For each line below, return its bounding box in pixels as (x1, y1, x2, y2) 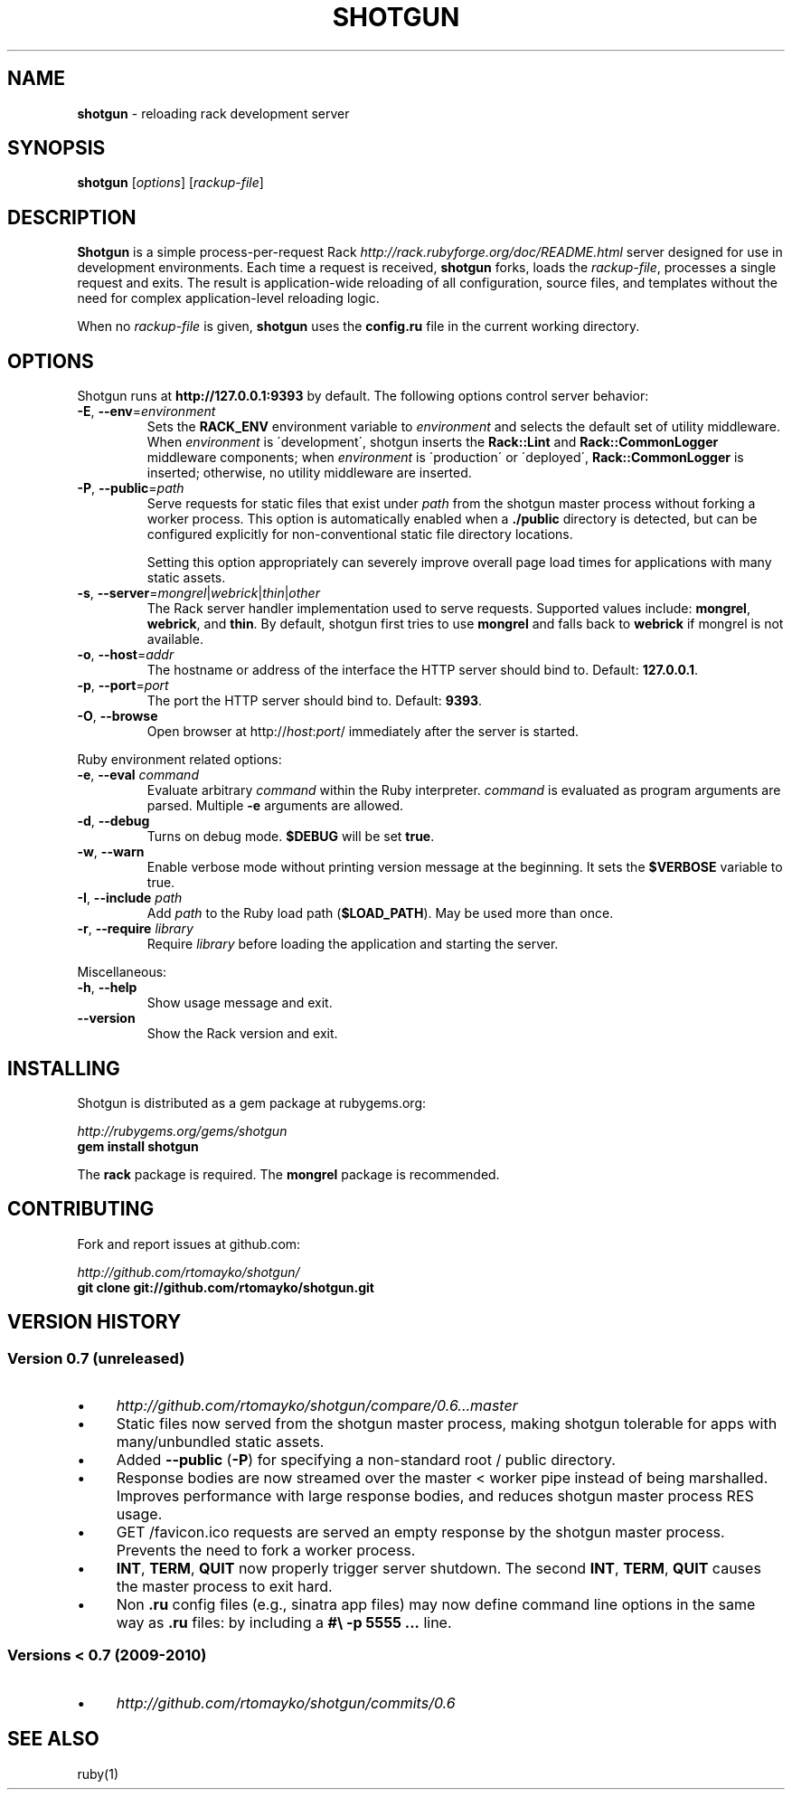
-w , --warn (77, 844, 145, 860)
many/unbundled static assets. (116, 1433, 325, 1452)
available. (146, 631, 203, 648)
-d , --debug (77, 813, 150, 829)
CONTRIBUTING (7, 1197, 155, 1221)
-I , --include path (77, 890, 183, 906)
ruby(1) (77, 1765, 119, 1782)
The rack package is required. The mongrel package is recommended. (77, 1166, 500, 1182)
